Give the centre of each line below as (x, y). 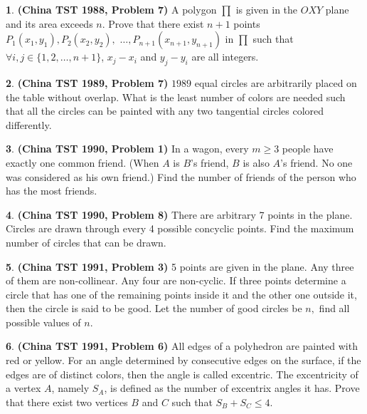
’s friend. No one (317, 162)
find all (334, 308)
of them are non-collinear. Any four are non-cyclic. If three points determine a (176, 280)
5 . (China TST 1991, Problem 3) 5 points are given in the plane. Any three (180, 266)
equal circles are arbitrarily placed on (276, 82)
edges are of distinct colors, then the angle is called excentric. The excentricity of (182, 374)
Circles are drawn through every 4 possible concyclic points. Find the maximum (180, 228)
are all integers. (225, 57)
